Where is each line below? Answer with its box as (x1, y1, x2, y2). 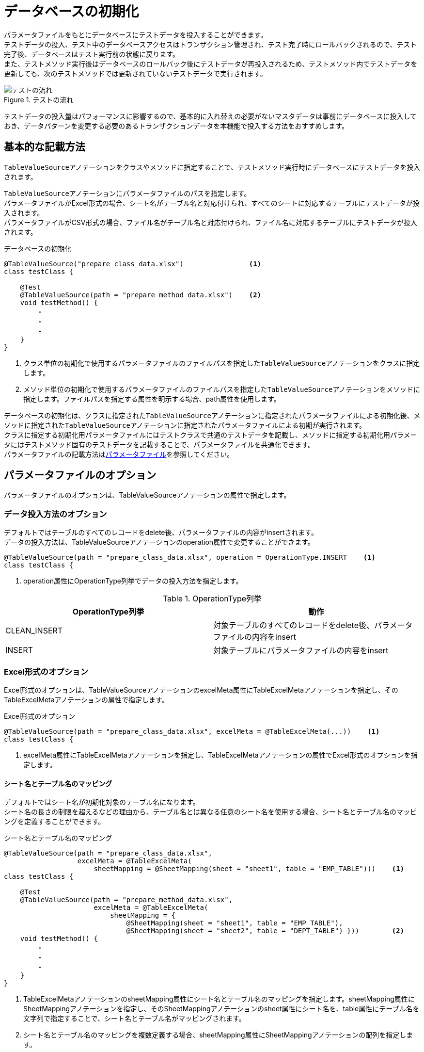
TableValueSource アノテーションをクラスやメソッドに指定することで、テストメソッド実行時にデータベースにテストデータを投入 (4, 162, 421, 171)
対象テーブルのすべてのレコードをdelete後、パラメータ (213, 620, 413, 631)
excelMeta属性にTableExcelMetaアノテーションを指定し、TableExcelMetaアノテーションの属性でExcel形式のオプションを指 (23, 750, 418, 759)
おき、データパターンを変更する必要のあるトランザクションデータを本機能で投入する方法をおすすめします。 (4, 121, 348, 130)
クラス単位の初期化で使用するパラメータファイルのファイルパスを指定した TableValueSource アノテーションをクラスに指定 (23, 358, 420, 367)
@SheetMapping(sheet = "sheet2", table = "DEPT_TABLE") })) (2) (126, 927, 405, 935)
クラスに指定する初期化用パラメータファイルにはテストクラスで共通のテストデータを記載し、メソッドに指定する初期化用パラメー (4, 430, 417, 439)
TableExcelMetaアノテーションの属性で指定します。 (4, 695, 169, 704)
